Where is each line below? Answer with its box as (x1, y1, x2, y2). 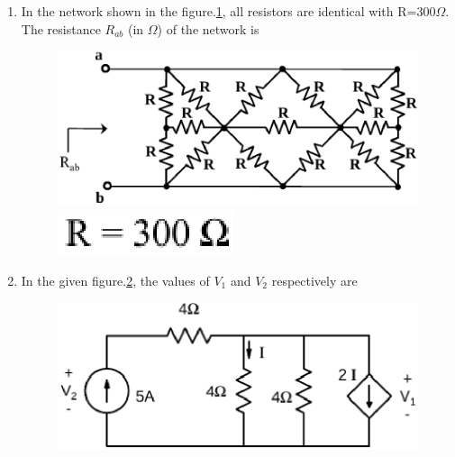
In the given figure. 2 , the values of (21, 270, 210, 289)
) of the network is (157, 19, 259, 38)
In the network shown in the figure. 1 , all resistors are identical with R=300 (21, 2, 436, 20)
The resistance (21, 19, 101, 38)
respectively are (271, 270, 358, 289)
